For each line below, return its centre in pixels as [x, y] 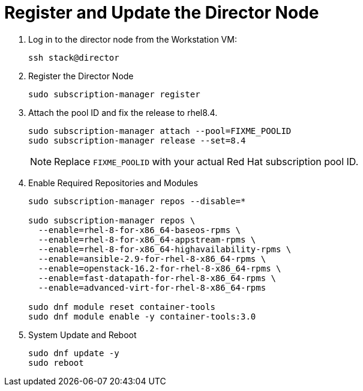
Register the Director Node [81, 76]
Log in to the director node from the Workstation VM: [133, 39]
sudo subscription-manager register [114, 94]
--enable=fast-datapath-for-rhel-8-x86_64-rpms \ [157, 278]
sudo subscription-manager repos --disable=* [137, 201]
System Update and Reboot [82, 335]
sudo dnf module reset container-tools [122, 307]
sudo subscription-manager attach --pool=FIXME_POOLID [160, 131]
